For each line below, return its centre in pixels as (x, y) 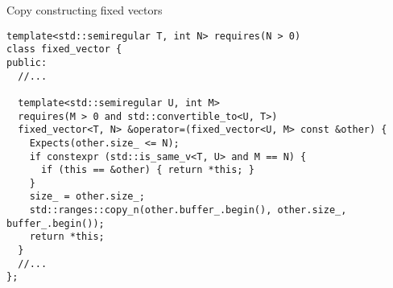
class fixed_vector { (64, 49)
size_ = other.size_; (87, 197)
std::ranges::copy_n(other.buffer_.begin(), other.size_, (188, 210)
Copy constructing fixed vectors (85, 10)
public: (27, 62)
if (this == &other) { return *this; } (147, 170)
